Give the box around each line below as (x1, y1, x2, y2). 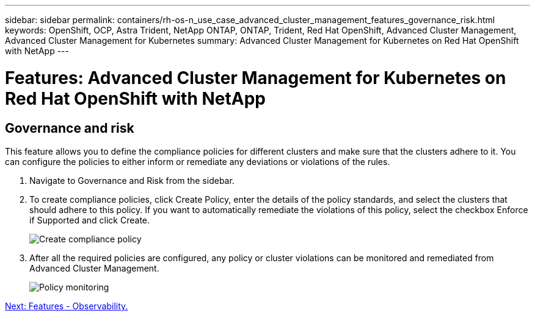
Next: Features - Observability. (5, 300, 128, 311)
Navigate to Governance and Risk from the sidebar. (29, 175, 235, 186)
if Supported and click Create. (29, 214, 150, 225)
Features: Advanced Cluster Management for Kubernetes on (5, 67, 506, 88)
